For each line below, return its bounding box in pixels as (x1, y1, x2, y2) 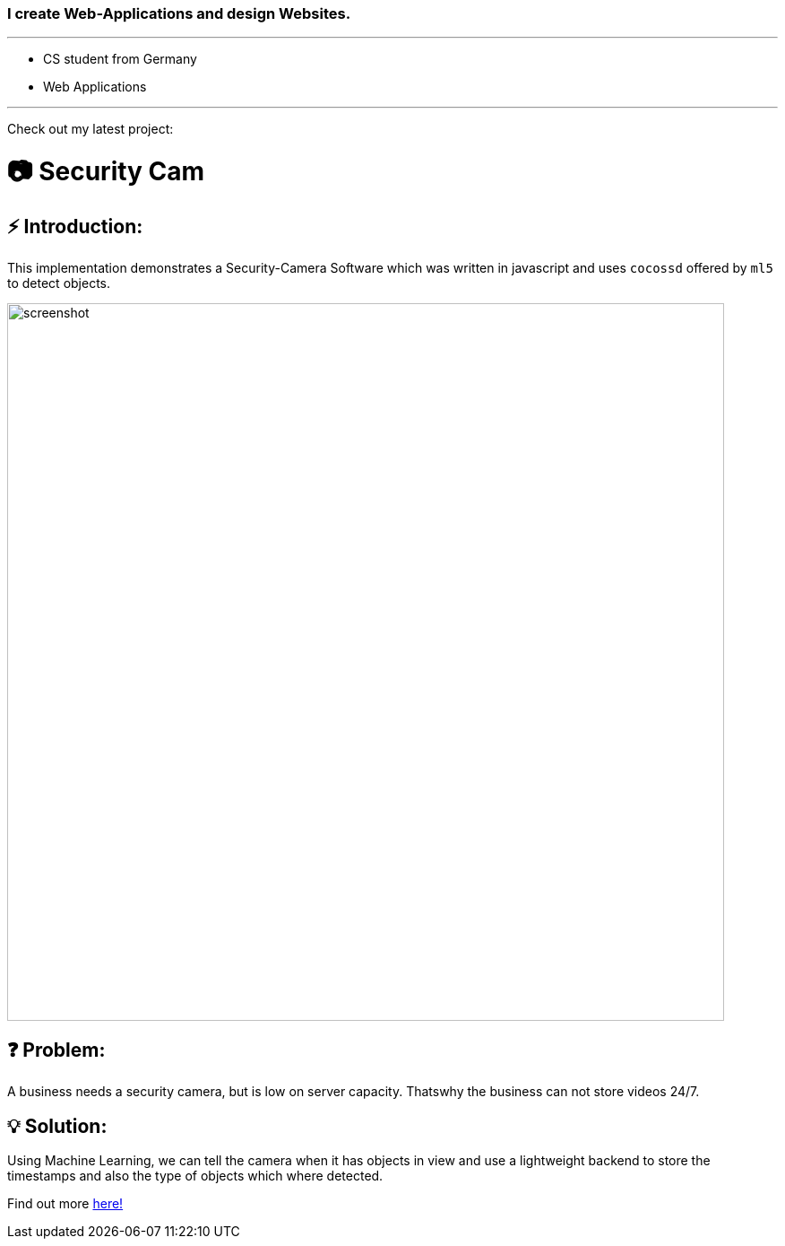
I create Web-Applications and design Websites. (7, 4, 351, 22)
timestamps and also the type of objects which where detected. (7, 1167, 384, 1183)
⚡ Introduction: (7, 214, 143, 238)
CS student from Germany (43, 51, 197, 67)
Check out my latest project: (7, 121, 174, 137)
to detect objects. (7, 275, 111, 292)
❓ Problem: (7, 1038, 106, 1061)
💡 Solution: (7, 1114, 108, 1137)
